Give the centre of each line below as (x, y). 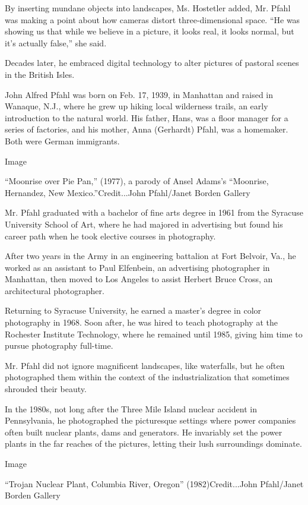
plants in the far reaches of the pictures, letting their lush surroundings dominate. (153, 444)
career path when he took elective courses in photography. (110, 236)
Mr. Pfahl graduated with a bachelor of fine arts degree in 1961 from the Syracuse (154, 212)
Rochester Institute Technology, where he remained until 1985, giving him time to (154, 334)
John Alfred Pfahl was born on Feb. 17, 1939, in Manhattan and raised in (139, 94)
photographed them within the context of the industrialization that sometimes (147, 377)
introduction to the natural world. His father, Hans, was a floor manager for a (147, 117)
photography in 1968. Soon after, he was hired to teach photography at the (141, 322)
